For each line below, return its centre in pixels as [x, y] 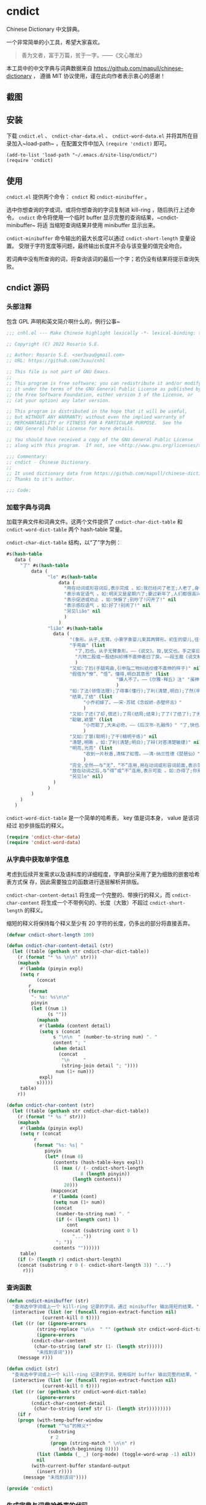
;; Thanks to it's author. [41, 479]
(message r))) [35, 1358]
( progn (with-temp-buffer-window [60, 1420]
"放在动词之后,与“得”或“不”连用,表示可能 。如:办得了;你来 [136, 771]
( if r [25, 1415]
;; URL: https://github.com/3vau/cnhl [56, 361]
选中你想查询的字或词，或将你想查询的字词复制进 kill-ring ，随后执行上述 [98, 209]
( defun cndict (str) [33, 1369]
